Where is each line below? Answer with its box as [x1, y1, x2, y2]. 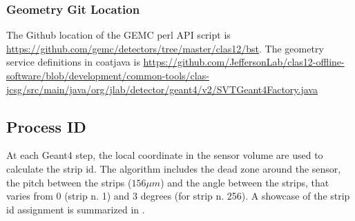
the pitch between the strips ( [6, 175, 132, 189]
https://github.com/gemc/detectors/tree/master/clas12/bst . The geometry [6, 41, 324, 55]
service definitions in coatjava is [6, 55, 140, 69]
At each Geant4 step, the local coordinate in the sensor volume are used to [6, 148, 323, 162]
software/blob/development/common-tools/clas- [6, 68, 209, 82]
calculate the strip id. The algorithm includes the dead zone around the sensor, [6, 161, 341, 175]
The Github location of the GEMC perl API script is [6, 28, 231, 42]
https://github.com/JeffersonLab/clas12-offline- [143, 55, 345, 69]
